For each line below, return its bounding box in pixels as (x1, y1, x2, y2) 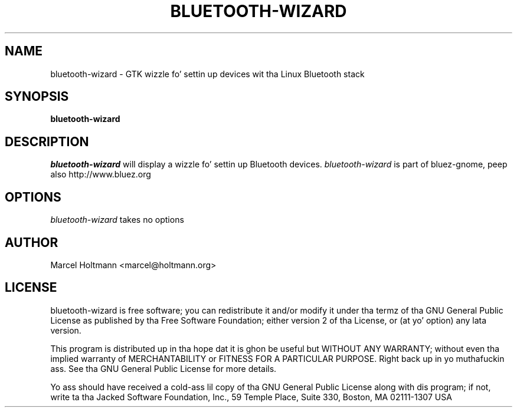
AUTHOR (5, 235, 58, 250)
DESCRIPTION (5, 134, 89, 149)
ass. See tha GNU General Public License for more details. (50, 363, 277, 374)
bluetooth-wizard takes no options (50, 215, 184, 225)
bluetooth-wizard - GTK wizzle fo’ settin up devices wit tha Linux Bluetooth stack (50, 68, 365, 79)
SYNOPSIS (5, 89, 69, 104)
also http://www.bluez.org (50, 169, 151, 180)
